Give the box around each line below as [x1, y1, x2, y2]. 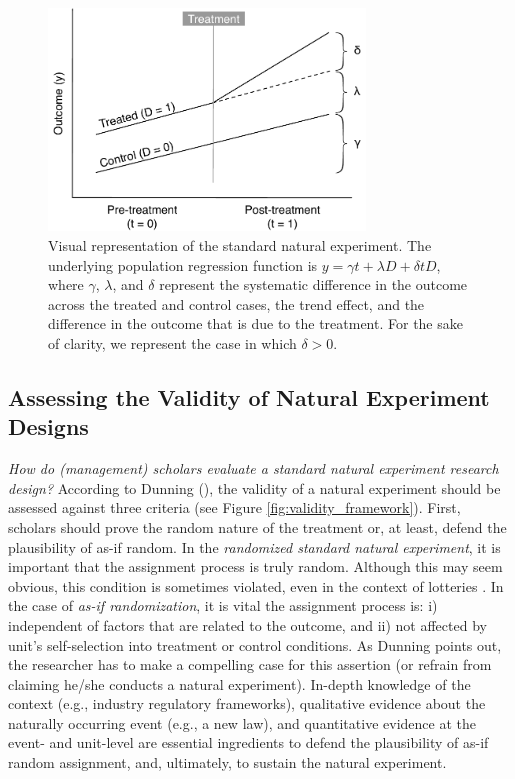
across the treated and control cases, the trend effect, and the [48, 293, 425, 314]
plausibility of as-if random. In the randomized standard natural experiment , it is [8, 536, 501, 557]
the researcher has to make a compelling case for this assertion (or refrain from [8, 654, 492, 675]
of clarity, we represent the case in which [48, 332, 297, 353]
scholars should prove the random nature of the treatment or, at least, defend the [8, 516, 507, 537]
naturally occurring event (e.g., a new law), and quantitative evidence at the [8, 712, 476, 733]
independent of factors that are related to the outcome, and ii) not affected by [8, 614, 487, 635]
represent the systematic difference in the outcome [159, 274, 468, 295]
